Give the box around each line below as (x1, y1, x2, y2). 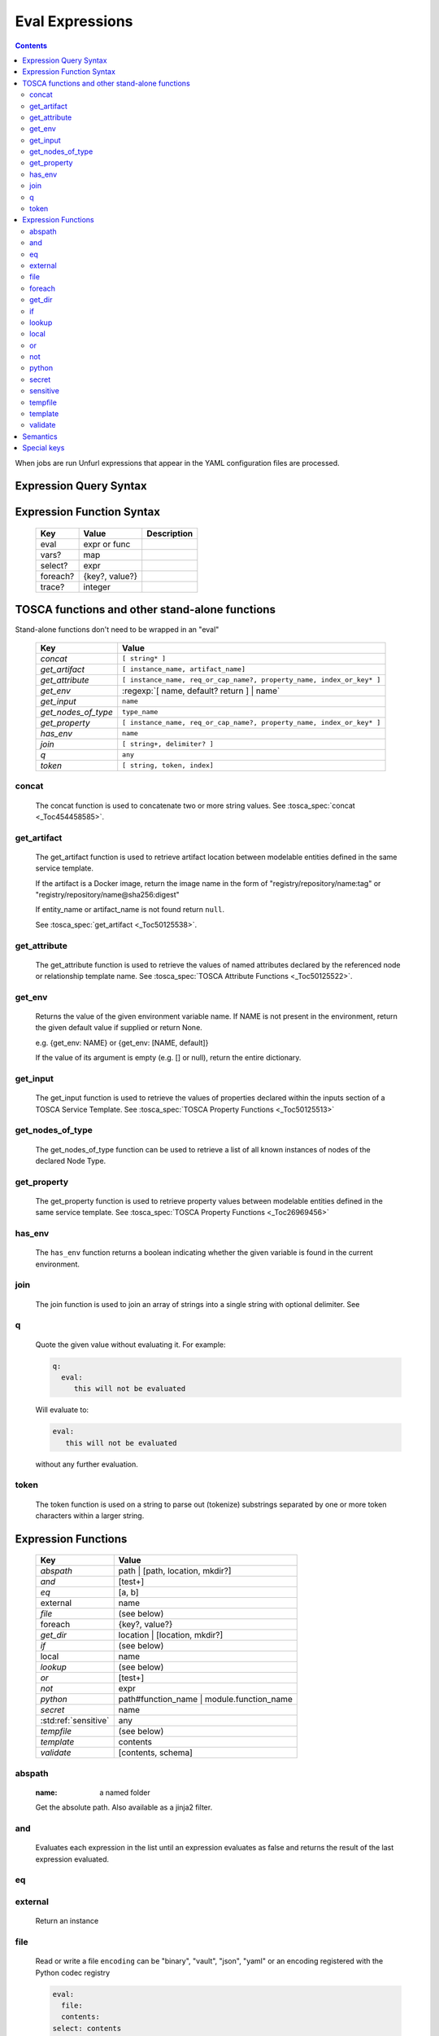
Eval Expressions (15, 12, 133, 30)
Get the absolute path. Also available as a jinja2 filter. (35, 1802, 213, 1812)
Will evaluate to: (35, 1405, 89, 1415)
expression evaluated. (35, 1854, 110, 1864)
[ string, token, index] (122, 761, 215, 770)
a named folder (99, 1788, 150, 1797)
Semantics (22, 432, 58, 441)
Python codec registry (35, 1968, 111, 1977)
